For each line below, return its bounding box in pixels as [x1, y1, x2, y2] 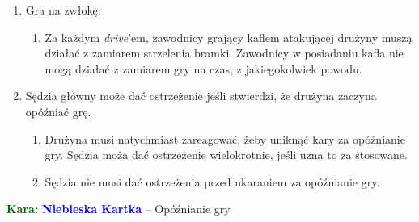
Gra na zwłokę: [25, 2, 101, 18]
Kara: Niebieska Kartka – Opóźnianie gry [6, 200, 231, 217]
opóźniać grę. [25, 103, 91, 119]
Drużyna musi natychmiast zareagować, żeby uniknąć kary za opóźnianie [44, 130, 405, 147]
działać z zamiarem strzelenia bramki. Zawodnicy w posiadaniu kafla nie [44, 44, 404, 61]
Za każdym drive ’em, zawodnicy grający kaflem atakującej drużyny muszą [44, 28, 413, 45]
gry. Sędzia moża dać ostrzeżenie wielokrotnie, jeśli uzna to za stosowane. [44, 146, 408, 163]
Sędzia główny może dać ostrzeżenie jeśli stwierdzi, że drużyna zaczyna [25, 87, 377, 104]
